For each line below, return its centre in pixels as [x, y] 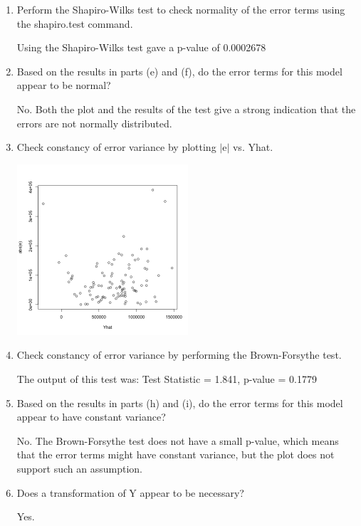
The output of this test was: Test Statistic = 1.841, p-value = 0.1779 [167, 379]
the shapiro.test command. [75, 23]
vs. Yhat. [253, 147]
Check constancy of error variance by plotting [116, 147]
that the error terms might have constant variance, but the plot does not [176, 454]
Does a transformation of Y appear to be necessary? [130, 492]
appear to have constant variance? [91, 417]
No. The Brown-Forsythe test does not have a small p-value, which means [178, 440]
